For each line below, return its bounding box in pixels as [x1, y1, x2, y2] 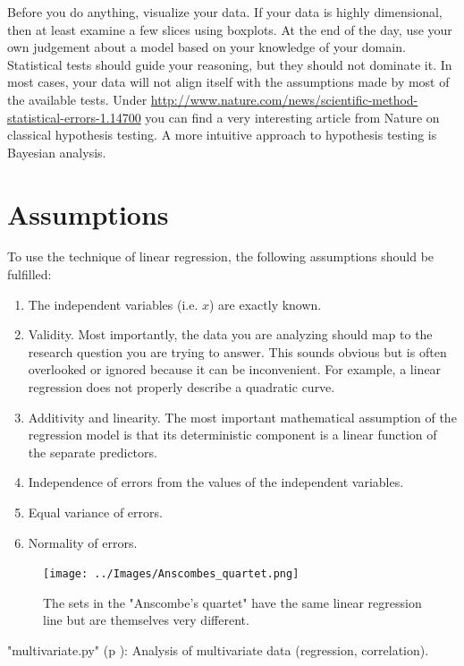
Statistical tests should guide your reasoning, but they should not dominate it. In [7, 55, 452, 73]
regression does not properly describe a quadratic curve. [28, 378, 335, 397]
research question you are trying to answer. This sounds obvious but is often [28, 342, 447, 361]
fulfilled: [7, 265, 52, 284]
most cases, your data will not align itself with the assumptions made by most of [7, 73, 450, 91]
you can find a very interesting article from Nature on [145, 107, 440, 126]
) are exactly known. [209, 295, 322, 313]
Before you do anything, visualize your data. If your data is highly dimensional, [7, 3, 443, 21]
